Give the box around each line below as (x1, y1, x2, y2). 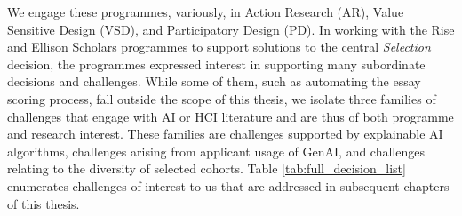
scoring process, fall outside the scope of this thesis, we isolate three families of (7, 89, 436, 108)
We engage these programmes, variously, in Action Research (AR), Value (7, 3, 404, 20)
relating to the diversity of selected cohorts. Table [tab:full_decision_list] (7, 159, 406, 178)
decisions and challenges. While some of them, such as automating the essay (7, 72, 421, 91)
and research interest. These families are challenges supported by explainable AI (7, 124, 443, 143)
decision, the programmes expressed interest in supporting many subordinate (7, 54, 426, 73)
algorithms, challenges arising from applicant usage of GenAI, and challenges (7, 141, 425, 160)
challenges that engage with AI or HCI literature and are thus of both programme (7, 107, 454, 125)
